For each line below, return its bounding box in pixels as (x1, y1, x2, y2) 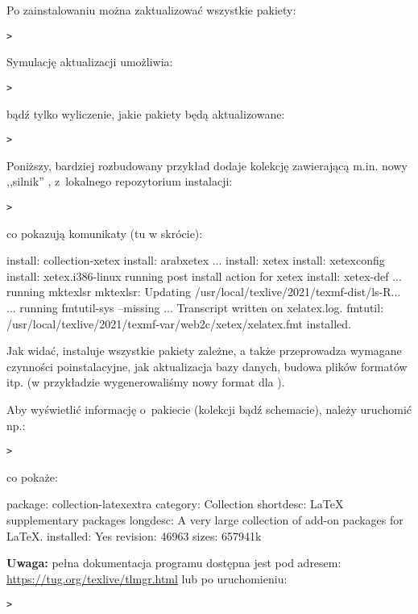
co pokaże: (6, 468, 58, 485)
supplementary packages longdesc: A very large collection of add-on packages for (6, 511, 404, 528)
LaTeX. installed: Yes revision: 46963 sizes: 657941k (6, 527, 262, 544)
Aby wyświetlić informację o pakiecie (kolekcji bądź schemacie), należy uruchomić (6, 400, 412, 417)
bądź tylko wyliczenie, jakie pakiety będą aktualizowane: (6, 105, 285, 122)
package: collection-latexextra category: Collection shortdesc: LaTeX (6, 495, 344, 512)
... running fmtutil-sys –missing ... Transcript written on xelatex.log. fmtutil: (6, 299, 384, 315)
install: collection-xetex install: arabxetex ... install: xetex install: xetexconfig (6, 252, 385, 269)
